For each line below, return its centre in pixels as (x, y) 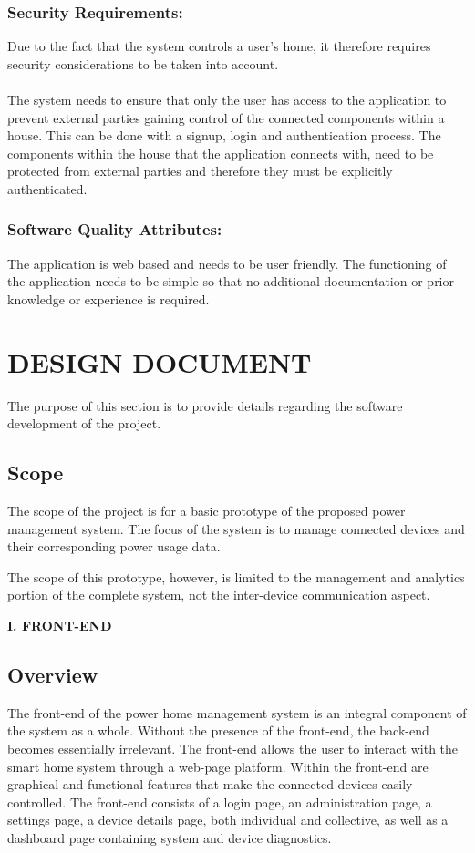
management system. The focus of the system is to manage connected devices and (236, 528)
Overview (53, 675)
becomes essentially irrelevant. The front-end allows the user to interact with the (233, 749)
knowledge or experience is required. (108, 298)
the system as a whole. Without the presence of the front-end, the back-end (218, 730)
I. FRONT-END (60, 626)
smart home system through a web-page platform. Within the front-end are (218, 766)
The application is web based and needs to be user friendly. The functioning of (227, 263)
